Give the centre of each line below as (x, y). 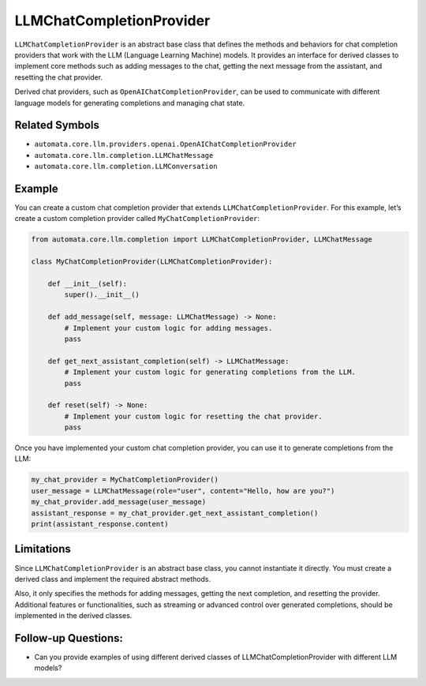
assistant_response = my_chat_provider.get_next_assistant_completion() (175, 513)
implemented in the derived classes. (73, 616)
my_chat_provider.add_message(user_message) (119, 502)
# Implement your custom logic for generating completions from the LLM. (210, 372)
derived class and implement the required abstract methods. (113, 579)
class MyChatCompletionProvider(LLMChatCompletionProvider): (152, 262)
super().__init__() (102, 295)
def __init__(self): (88, 284)
